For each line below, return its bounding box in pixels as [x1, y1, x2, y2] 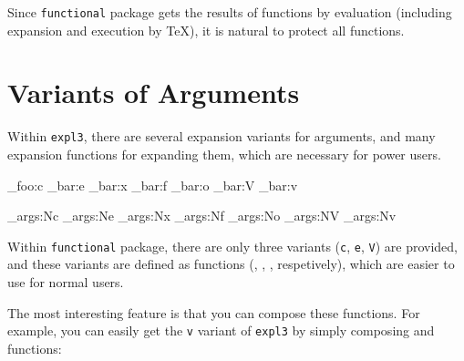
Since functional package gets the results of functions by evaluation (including [7, 3, 452, 21]
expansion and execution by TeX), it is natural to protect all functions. [7, 20, 405, 39]
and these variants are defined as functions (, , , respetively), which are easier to [7, 254, 455, 273]
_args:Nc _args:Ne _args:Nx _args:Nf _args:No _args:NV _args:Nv [7, 206, 397, 225]
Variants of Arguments [7, 74, 300, 111]
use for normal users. [7, 273, 124, 292]
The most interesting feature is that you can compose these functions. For [7, 303, 420, 322]
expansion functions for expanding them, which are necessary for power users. [7, 145, 441, 164]
